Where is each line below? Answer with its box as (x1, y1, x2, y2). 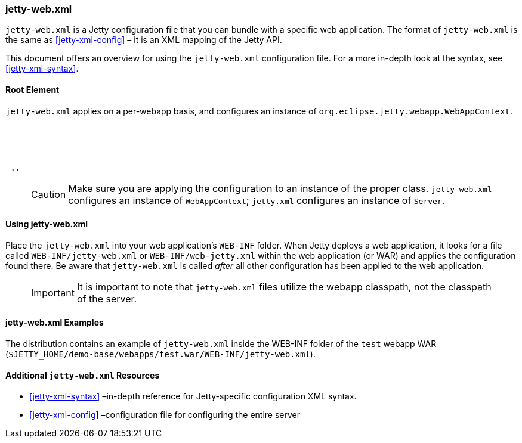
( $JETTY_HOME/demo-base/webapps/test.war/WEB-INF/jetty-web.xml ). (5, 349, 316, 360)
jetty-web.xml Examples (5, 317, 104, 328)
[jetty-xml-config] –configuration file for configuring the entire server (29, 410, 301, 420)
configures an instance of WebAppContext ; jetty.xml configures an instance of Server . (68, 194, 445, 206)
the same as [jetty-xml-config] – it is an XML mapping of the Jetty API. (5, 35, 282, 45)
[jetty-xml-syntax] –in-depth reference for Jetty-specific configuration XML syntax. (29, 391, 357, 402)
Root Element (5, 84, 60, 95)
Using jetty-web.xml (5, 219, 88, 230)
